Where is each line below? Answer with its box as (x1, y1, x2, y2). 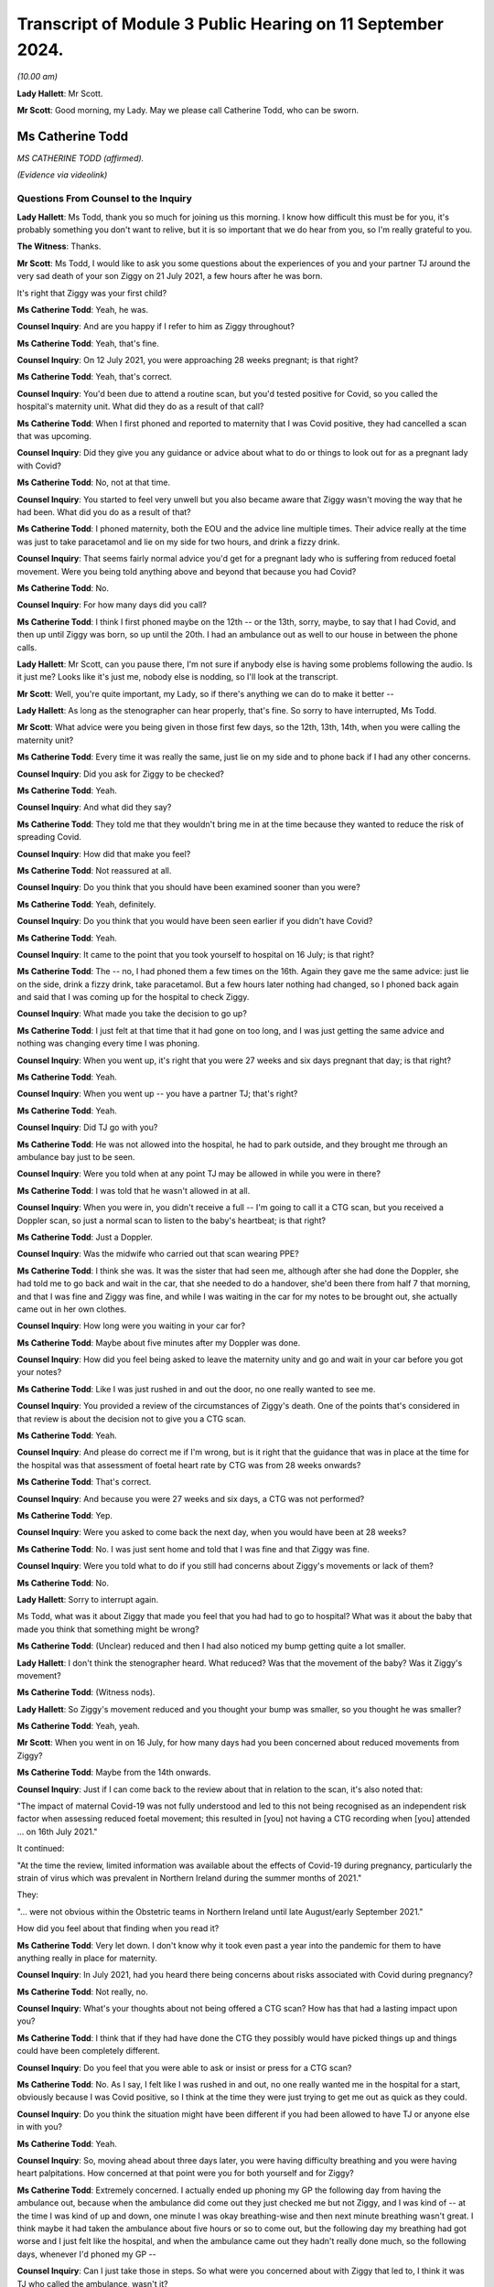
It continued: (16, 1843, 65, 1854)
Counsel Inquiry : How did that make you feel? (16, 848, 191, 859)
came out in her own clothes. (16, 1304, 127, 1315)
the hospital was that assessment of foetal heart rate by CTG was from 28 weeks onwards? (16, 1459, 361, 1470)
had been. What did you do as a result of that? (16, 506, 191, 517)
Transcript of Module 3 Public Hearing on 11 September (16, 14, 444, 34)
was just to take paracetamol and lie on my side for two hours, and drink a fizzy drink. (16, 536, 340, 547)
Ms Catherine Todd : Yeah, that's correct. (16, 371, 173, 382)
